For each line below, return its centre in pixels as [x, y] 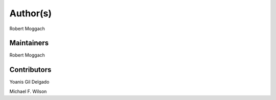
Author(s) [31, 13]
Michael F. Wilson [28, 91]
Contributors [30, 70]
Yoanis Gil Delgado [29, 82]
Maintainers [29, 43]
